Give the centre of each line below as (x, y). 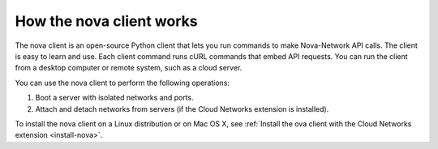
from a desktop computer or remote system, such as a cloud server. (129, 68)
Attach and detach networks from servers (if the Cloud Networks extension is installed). (182, 109)
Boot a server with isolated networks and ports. (114, 98)
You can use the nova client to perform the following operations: (122, 83)
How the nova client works (106, 21)
